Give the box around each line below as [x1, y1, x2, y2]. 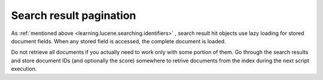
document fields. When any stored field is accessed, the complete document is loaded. [11, 37, 227, 44]
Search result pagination [11, 9, 136, 22]
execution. [11, 65, 37, 72]
